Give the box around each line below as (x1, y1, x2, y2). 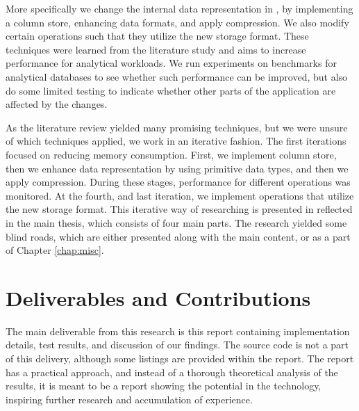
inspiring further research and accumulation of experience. (6, 392, 253, 406)
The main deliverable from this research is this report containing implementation (6, 323, 350, 338)
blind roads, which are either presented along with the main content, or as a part (6, 229, 351, 243)
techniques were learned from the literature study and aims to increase (6, 42, 306, 56)
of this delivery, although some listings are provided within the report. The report (6, 351, 354, 365)
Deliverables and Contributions (6, 283, 311, 312)
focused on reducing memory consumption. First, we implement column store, (6, 147, 337, 161)
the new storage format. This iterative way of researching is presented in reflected (6, 202, 353, 216)
